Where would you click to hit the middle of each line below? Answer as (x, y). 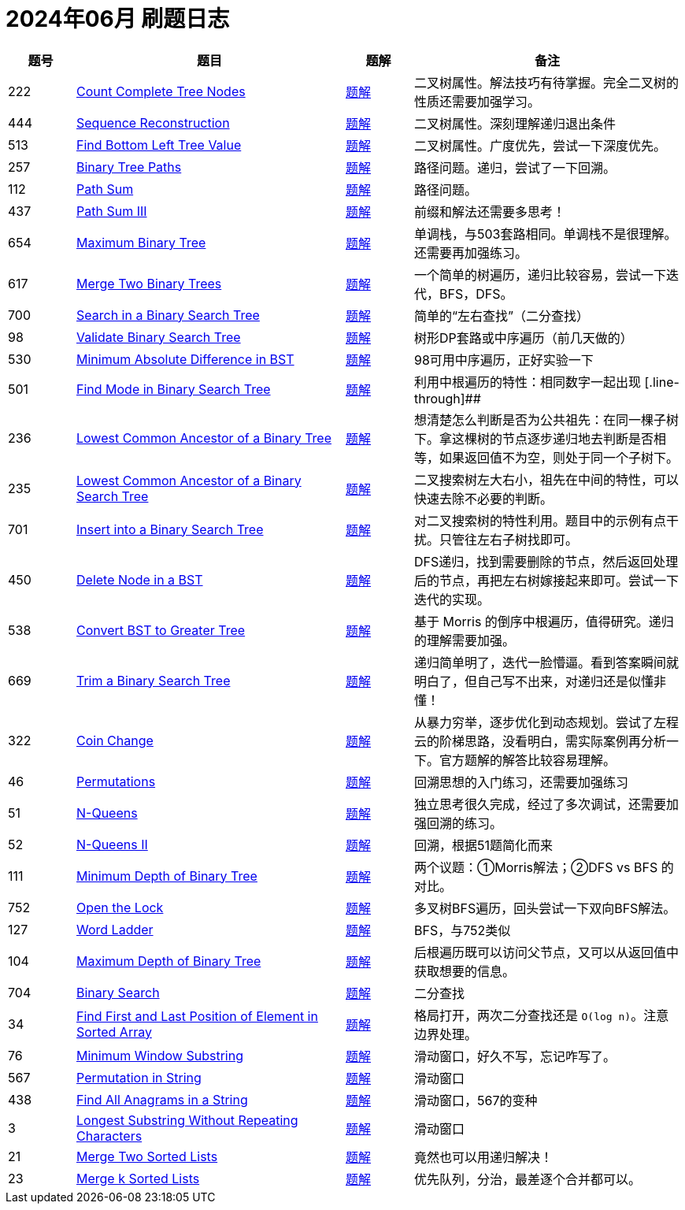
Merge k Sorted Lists (138, 1178)
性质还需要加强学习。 (478, 101)
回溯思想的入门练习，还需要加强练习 (522, 782)
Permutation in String (139, 1077)
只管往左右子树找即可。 (509, 539)
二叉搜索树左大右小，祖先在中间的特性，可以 (547, 479)
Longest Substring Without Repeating (187, 1120)
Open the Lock (120, 907)
